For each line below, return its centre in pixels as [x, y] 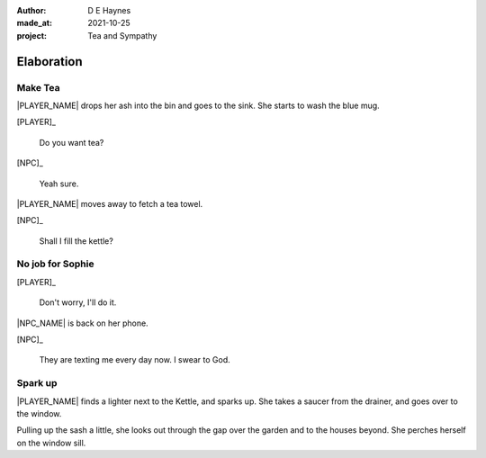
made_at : [35, 23]
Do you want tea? [72, 142]
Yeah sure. [59, 184]
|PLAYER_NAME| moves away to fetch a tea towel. [110, 203]
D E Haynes [109, 10]
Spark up [37, 383]
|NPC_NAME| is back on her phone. [82, 323]
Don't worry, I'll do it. [78, 302]
